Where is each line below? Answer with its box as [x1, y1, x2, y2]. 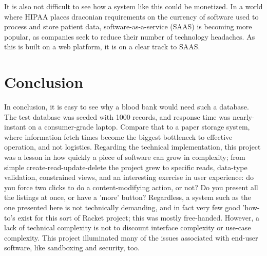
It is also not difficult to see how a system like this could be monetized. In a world [4, 1, 263, 11]
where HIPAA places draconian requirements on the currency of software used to [4, 11, 259, 22]
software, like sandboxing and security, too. [4, 242, 140, 253]
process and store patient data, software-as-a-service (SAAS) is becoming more [4, 21, 252, 32]
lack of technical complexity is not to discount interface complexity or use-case [4, 222, 251, 233]
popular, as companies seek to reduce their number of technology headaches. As [4, 31, 255, 42]
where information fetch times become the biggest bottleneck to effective [4, 131, 233, 142]
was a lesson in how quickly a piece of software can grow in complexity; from [4, 152, 245, 162]
